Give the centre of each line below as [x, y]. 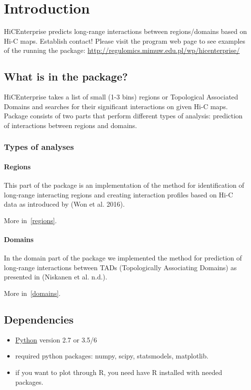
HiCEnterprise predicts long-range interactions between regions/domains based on [125, 31]
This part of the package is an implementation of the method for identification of [124, 185]
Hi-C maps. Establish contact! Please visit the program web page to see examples [125, 41]
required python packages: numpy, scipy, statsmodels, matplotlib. [112, 356]
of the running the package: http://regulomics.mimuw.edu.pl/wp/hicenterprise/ [122, 50]
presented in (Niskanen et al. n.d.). [56, 277]
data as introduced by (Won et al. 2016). [64, 204]
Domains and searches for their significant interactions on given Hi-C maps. [116, 106]
